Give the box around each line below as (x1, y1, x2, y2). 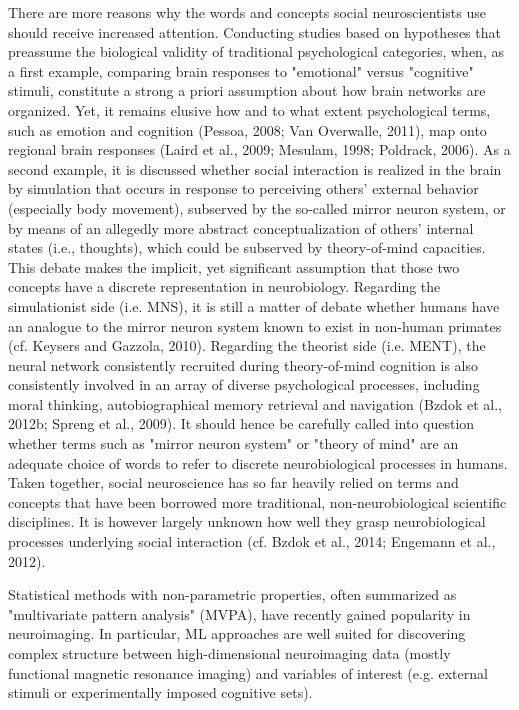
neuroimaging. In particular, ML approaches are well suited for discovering (8, 623, 466, 644)
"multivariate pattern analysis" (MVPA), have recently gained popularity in (8, 603, 471, 624)
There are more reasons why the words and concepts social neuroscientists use (8, 2, 487, 22)
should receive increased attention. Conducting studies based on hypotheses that (8, 21, 501, 42)
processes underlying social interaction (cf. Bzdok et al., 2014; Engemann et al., (8, 531, 496, 552)
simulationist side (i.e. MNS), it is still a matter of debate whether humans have (8, 295, 500, 316)
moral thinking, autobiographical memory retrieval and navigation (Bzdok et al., (8, 393, 502, 414)
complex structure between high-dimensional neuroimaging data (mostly (8, 643, 451, 663)
